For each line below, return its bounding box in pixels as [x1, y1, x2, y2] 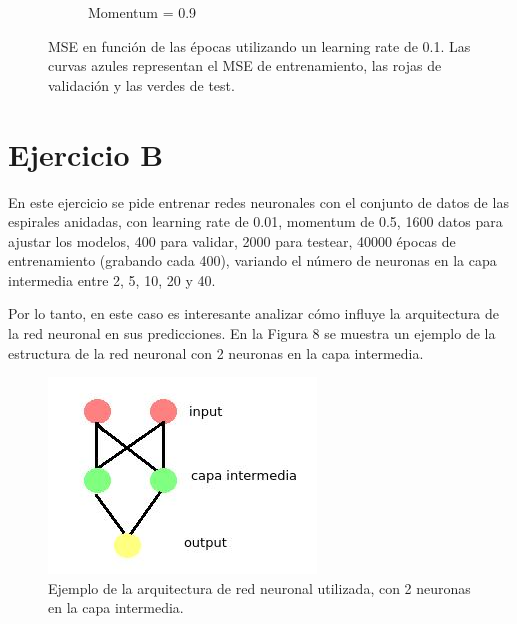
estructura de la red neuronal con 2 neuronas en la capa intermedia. [8, 342, 424, 363]
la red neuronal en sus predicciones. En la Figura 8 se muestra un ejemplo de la [8, 323, 496, 344]
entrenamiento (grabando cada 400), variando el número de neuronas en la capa [8, 250, 497, 271]
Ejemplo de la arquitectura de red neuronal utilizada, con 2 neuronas [48, 577, 471, 598]
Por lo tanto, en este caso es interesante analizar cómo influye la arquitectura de [8, 303, 500, 324]
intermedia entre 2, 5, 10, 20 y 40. [8, 269, 216, 290]
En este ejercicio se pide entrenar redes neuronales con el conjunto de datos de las [8, 191, 509, 212]
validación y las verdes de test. [48, 74, 235, 95]
